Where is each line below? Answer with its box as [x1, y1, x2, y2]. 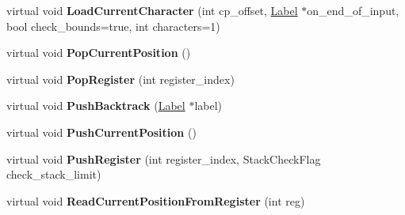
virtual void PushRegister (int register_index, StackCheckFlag [6, 150, 321, 167]
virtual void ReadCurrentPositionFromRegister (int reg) [6, 192, 305, 209]
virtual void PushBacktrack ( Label [6, 97, 185, 114]
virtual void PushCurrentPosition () [6, 123, 197, 140]
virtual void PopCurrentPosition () [6, 44, 191, 61]
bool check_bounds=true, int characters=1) [6, 17, 220, 34]
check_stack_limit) [6, 166, 101, 183]
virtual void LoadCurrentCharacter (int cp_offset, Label [6, 2, 298, 18]
